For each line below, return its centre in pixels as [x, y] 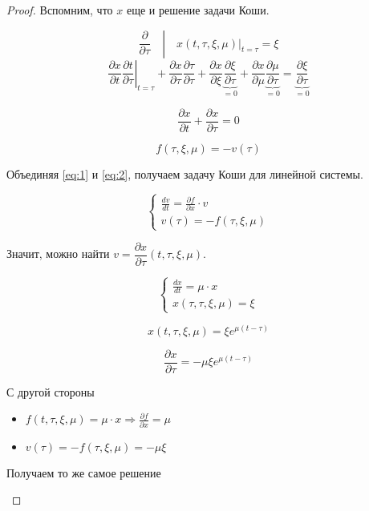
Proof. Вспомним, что [60, 10]
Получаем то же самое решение [84, 472]
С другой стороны [51, 391]
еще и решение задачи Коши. [198, 10]
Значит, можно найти [58, 253]
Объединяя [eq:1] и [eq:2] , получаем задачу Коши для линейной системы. [185, 173]
